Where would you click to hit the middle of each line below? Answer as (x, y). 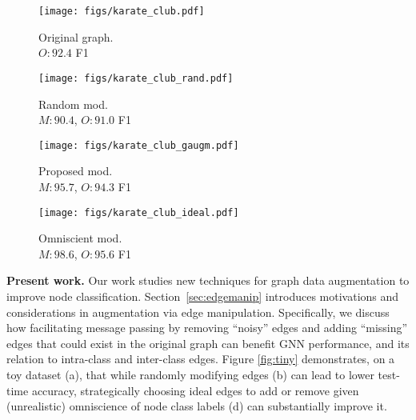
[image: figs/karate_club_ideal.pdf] (139, 212)
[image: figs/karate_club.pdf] (122, 11)
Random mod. (73, 104)
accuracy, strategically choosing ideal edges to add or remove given (195, 390)
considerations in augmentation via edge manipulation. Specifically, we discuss (198, 312)
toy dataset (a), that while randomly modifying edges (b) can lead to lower (190, 374)
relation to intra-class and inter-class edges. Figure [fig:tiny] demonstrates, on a (201, 359)
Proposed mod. (76, 171)
